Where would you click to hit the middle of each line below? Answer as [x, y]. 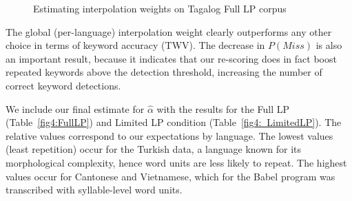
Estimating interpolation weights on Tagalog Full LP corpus [160, 8]
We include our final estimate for [75, 108]
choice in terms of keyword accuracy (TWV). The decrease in [135, 45]
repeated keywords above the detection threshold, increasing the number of [164, 72]
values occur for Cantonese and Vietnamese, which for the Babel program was [170, 176]
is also [329, 45]
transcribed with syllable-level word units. [94, 190]
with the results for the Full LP [223, 108]
